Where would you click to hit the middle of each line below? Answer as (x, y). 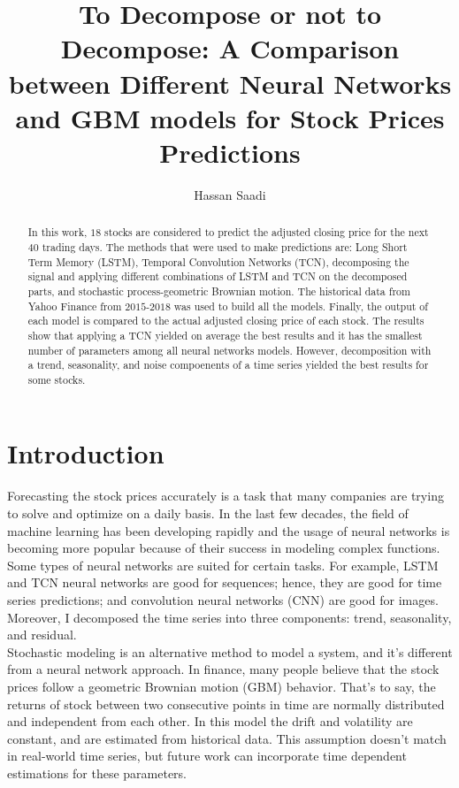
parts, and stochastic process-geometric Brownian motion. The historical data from (219, 291)
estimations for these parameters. (97, 773)
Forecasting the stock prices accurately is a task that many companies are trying (226, 496)
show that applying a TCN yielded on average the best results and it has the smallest (225, 335)
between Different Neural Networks (230, 83)
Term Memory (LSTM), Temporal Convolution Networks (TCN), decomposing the (218, 261)
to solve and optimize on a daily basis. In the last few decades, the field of (208, 513)
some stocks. (57, 379)
